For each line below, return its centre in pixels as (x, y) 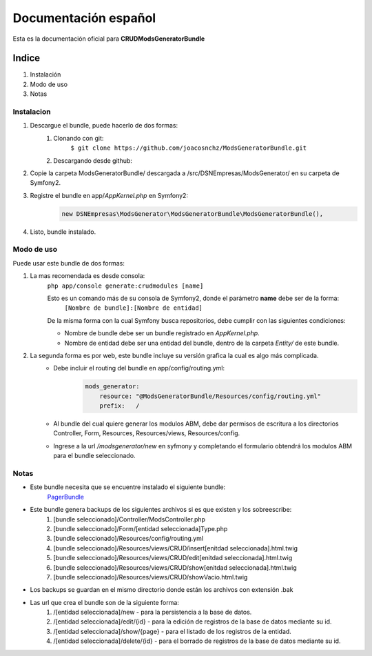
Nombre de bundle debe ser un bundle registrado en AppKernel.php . (162, 333)
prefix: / (120, 406)
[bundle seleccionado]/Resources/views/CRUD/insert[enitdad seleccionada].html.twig (176, 548)
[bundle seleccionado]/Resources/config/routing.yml (128, 539)
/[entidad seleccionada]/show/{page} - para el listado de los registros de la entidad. (173, 631)
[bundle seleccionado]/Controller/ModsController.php (130, 519)
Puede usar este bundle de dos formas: (69, 263)
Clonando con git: (79, 138)
